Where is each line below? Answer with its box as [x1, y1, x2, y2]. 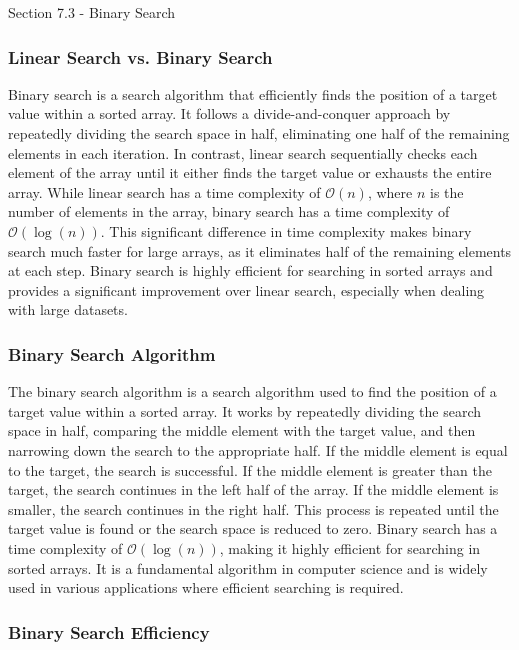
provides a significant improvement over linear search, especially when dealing [8, 279, 485, 300]
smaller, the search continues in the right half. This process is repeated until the [8, 498, 499, 519]
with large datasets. [8, 299, 128, 320]
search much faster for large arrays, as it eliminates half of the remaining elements [8, 240, 512, 261]
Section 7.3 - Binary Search [8, 2, 176, 22]
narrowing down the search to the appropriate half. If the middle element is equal [8, 439, 508, 460]
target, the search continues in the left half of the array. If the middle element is [8, 479, 499, 500]
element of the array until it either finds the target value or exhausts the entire [8, 162, 492, 183]
